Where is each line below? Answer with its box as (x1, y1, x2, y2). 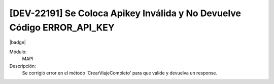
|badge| (9, 39, 26, 46)
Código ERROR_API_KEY (9, 22, 115, 33)
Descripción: (9, 63, 37, 69)
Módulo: (9, 49, 27, 55)
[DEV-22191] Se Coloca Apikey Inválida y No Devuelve (9, 8, 241, 19)
